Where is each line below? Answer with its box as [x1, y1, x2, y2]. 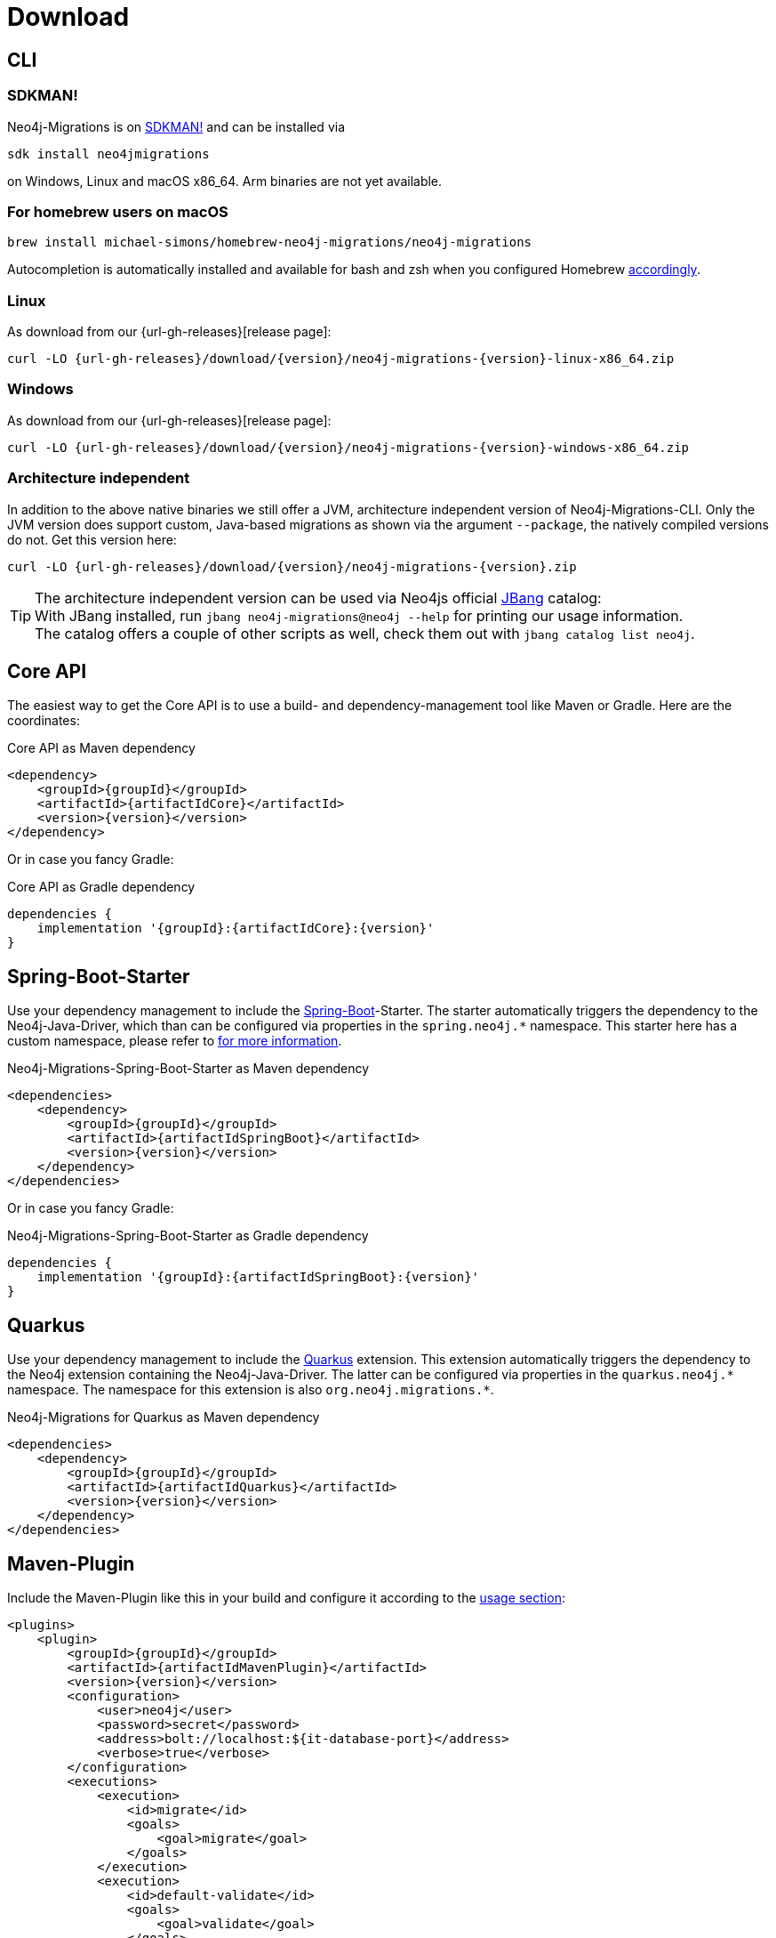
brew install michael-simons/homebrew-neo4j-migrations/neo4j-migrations [7, 235, 532, 250]
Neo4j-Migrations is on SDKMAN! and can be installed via [7, 118, 345, 134]
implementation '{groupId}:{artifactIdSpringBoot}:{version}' [36, 1270, 480, 1285]
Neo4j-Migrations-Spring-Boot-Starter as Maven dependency [7, 1061, 370, 1077]
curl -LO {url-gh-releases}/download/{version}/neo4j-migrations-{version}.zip [7, 559, 577, 574]
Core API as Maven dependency [7, 740, 196, 756]
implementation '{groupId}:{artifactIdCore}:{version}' [36, 921, 435, 936]
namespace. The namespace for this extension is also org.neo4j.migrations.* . [7, 1382, 494, 1398]
